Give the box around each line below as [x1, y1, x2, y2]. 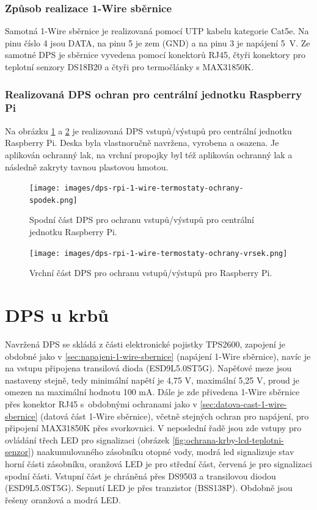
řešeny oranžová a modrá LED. [5, 493, 121, 506]
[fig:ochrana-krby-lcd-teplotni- [172, 433, 284, 446]
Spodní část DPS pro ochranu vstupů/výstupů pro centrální [29, 213, 254, 226]
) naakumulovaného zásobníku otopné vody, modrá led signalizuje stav [31, 445, 294, 458]
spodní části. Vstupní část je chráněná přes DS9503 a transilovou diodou [5, 469, 276, 482]
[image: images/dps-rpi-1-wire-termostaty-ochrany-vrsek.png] [29, 249, 288, 258]
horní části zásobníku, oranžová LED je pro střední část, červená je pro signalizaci [5, 457, 312, 470]
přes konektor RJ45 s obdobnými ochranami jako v [5, 397, 197, 410]
